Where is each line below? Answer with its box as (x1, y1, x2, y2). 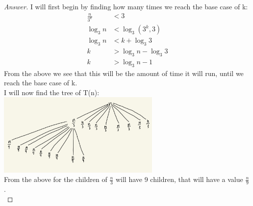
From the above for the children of (4, 174, 107, 184)
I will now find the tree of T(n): (4, 87, 100, 97)
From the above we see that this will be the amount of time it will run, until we (4, 68, 244, 78)
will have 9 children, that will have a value (115, 174, 243, 184)
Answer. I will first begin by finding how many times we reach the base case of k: (4, 1, 248, 11)
